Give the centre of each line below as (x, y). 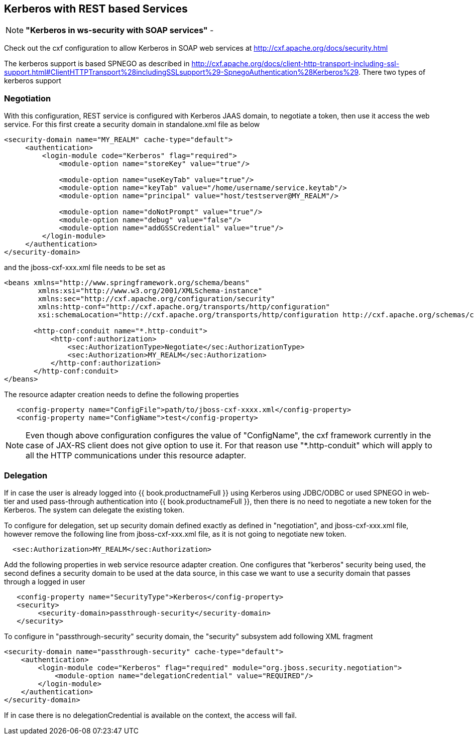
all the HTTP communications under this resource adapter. (136, 456)
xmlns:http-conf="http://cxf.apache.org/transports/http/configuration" (184, 307)
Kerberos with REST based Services (96, 9)
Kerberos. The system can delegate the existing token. (94, 510)
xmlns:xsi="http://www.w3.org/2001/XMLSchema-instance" (150, 291)
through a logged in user (45, 581)
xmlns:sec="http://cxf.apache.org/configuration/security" (156, 299)
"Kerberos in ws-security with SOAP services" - (120, 30)
